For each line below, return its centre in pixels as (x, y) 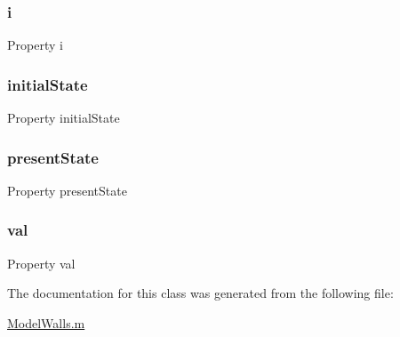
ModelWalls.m (46, 322)
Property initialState (64, 118)
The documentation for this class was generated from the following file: (200, 293)
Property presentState (67, 190)
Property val (41, 263)
